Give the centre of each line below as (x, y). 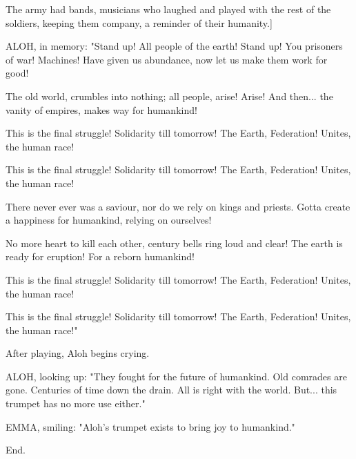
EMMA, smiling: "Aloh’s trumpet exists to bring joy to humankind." (150, 426)
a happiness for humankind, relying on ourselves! (109, 220)
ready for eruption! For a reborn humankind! (100, 256)
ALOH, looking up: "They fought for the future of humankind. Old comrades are (176, 376)
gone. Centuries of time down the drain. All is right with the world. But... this (171, 390)
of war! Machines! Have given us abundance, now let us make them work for (167, 59)
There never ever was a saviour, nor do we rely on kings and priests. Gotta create (178, 206)
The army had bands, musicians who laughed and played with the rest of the (168, 9)
